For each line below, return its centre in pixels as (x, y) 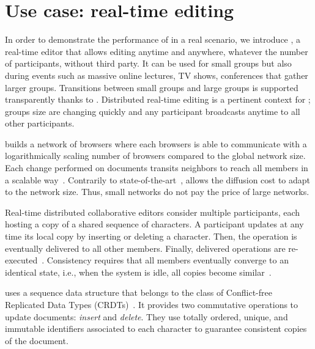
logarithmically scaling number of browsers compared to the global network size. (155, 156)
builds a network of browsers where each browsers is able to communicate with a (156, 143)
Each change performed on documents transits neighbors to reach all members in (157, 168)
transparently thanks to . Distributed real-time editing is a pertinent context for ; (158, 99)
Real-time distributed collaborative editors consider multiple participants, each (153, 212)
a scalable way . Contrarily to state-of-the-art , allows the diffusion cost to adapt (158, 179)
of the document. (37, 340)
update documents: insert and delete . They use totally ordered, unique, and (146, 316)
